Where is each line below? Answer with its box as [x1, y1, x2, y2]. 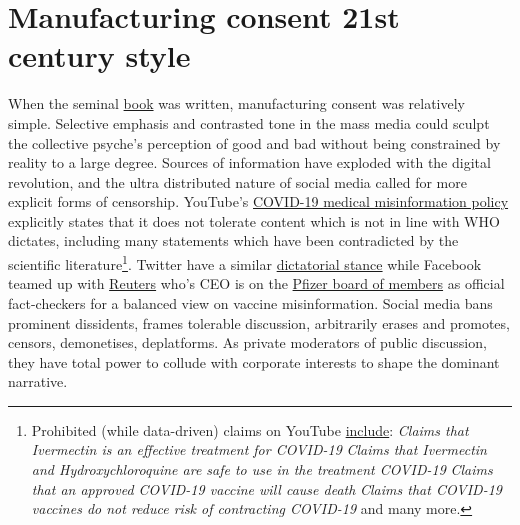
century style [8, 35, 191, 76]
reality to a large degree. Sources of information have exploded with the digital [8, 152, 491, 173]
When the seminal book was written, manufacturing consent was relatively [8, 93, 465, 114]
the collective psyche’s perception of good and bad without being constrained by [8, 132, 501, 153]
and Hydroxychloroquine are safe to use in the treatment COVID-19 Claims [31, 459, 493, 480]
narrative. [8, 371, 68, 392]
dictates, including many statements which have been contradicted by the [8, 230, 459, 251]
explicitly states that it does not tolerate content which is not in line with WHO [8, 210, 500, 231]
